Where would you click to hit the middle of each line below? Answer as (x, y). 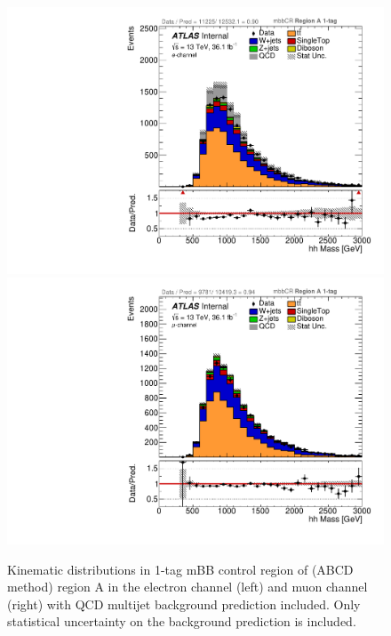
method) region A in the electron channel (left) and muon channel (188, 587)
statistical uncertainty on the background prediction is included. (182, 621)
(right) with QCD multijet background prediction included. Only (184, 604)
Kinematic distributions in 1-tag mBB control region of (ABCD (180, 569)
